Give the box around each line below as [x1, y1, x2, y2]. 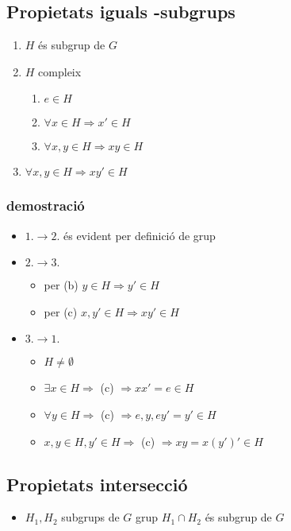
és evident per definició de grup [63, 227, 216, 243]
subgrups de [61, 509, 120, 525]
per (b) [44, 277, 78, 293]
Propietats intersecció [6, 471, 188, 496]
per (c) [44, 303, 78, 320]
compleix [38, 63, 82, 79]
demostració [6, 196, 85, 215]
